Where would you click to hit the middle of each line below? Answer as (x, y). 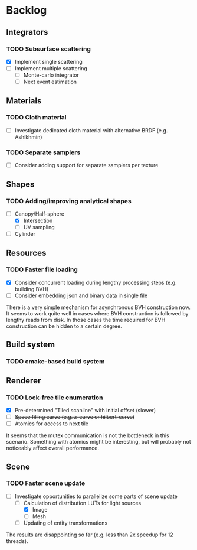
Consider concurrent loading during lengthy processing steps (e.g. (96, 282)
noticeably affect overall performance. (52, 448)
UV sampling (39, 227)
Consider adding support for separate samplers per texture (86, 165)
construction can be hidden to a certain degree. (64, 326)
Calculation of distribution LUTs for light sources (82, 503)
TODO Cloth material (36, 118)
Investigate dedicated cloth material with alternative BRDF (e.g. (91, 130)
